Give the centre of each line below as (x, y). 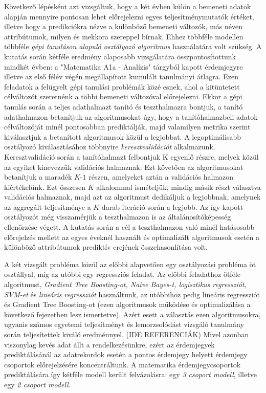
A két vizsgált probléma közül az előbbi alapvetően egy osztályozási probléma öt (130, 264)
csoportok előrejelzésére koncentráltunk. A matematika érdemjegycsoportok (123, 364)
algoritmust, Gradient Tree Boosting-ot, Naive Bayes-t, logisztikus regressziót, (125, 284)
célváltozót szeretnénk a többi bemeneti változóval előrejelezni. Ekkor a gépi (123, 96)
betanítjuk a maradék (38, 177)
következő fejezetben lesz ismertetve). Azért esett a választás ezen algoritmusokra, (132, 314)
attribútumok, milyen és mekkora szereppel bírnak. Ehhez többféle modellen (124, 36)
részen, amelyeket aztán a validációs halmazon (161, 177)
